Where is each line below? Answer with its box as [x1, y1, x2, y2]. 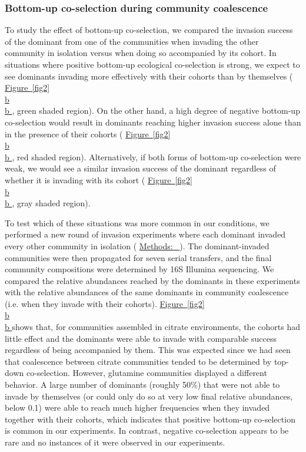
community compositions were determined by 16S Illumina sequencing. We [5, 263, 274, 275]
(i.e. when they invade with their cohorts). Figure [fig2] [5, 297, 205, 309]
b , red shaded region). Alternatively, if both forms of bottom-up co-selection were [5, 150, 301, 163]
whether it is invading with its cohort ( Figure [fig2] [5, 173, 193, 186]
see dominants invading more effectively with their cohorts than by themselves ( [5, 70, 293, 82]
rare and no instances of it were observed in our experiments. [5, 436, 225, 448]
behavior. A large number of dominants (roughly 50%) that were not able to [5, 378, 280, 391]
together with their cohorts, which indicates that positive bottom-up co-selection [5, 413, 295, 425]
